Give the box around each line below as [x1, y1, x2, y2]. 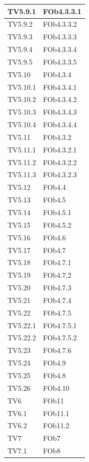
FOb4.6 [43, 232, 66, 242]
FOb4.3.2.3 [43, 169, 77, 180]
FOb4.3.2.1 [43, 144, 77, 155]
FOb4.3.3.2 [43, 19, 77, 29]
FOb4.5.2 [43, 219, 71, 230]
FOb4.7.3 [43, 282, 71, 293]
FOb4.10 [43, 382, 69, 393]
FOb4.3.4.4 [43, 119, 77, 130]
